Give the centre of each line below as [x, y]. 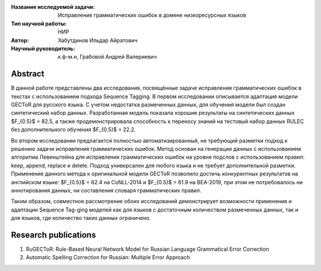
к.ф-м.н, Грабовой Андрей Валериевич [107, 57]
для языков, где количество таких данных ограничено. [81, 218]
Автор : [20, 40]
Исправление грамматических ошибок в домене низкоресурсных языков [152, 15]
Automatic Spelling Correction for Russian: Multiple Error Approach [108, 257]
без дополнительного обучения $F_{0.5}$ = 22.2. [73, 130]
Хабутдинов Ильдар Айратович [98, 40]
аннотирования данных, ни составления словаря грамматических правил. [106, 190]
